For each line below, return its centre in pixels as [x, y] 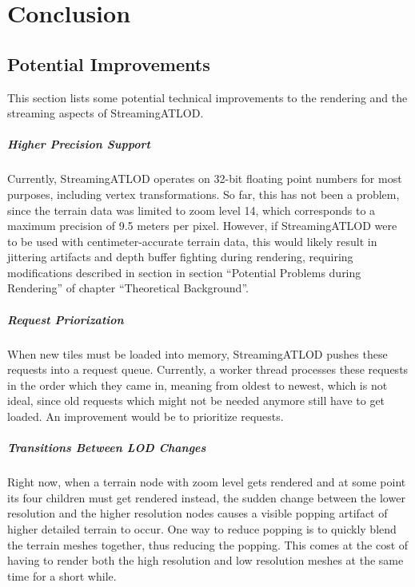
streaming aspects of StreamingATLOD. [106, 113]
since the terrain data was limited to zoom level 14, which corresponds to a [192, 210]
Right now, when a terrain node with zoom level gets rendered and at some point [207, 482]
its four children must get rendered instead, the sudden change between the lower [206, 497]
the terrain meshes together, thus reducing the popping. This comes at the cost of [208, 544]
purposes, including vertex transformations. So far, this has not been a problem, [204, 194]
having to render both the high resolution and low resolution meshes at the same [206, 560]
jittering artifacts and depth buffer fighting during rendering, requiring [180, 257]
